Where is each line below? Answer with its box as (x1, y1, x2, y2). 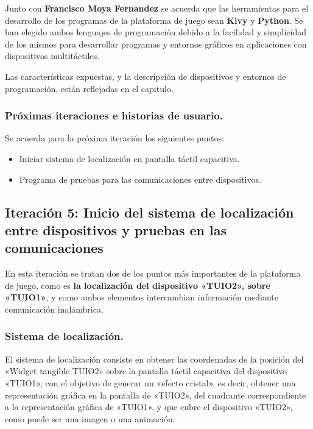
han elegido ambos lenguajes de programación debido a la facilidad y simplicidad (5, 26, 307, 38)
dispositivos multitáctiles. (5, 49, 100, 62)
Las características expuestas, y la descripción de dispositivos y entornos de (5, 69, 286, 82)
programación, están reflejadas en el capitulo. (5, 82, 174, 94)
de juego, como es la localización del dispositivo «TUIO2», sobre (5, 278, 270, 291)
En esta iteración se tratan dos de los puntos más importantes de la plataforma (5, 267, 301, 280)
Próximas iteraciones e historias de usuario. (5, 108, 223, 123)
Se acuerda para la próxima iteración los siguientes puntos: (5, 132, 224, 144)
